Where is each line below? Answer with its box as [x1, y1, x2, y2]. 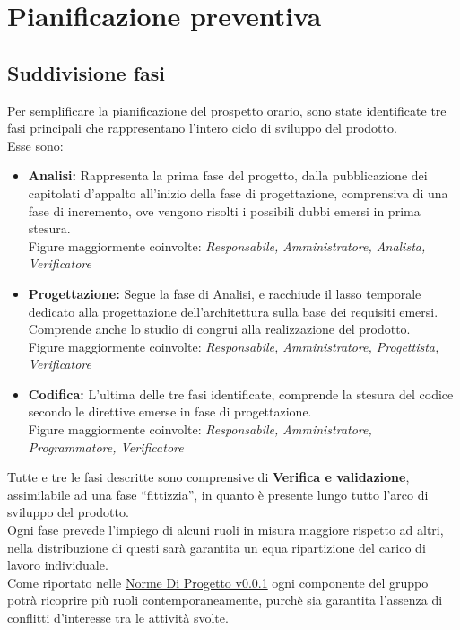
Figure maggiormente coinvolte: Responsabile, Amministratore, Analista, [28, 236, 426, 255]
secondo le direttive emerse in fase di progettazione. [28, 402, 312, 421]
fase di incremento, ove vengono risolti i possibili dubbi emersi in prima [28, 201, 421, 220]
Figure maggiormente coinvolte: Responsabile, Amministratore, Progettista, [28, 337, 439, 355]
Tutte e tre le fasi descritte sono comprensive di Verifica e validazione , [7, 468, 410, 486]
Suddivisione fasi [7, 58, 166, 86]
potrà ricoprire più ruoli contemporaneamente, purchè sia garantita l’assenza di [7, 591, 443, 609]
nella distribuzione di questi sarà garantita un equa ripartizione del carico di [7, 538, 426, 556]
